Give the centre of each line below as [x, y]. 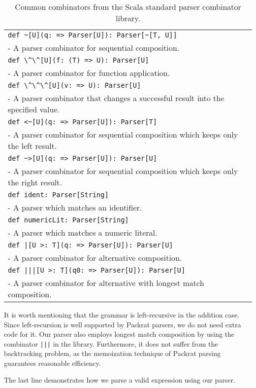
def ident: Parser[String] [58, 195]
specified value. [34, 109]
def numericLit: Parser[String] [68, 220]
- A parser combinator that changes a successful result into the [116, 98]
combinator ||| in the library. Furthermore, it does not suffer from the [111, 343]
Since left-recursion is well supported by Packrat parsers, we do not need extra [123, 324]
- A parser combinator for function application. [89, 73]
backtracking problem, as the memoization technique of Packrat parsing [112, 353]
